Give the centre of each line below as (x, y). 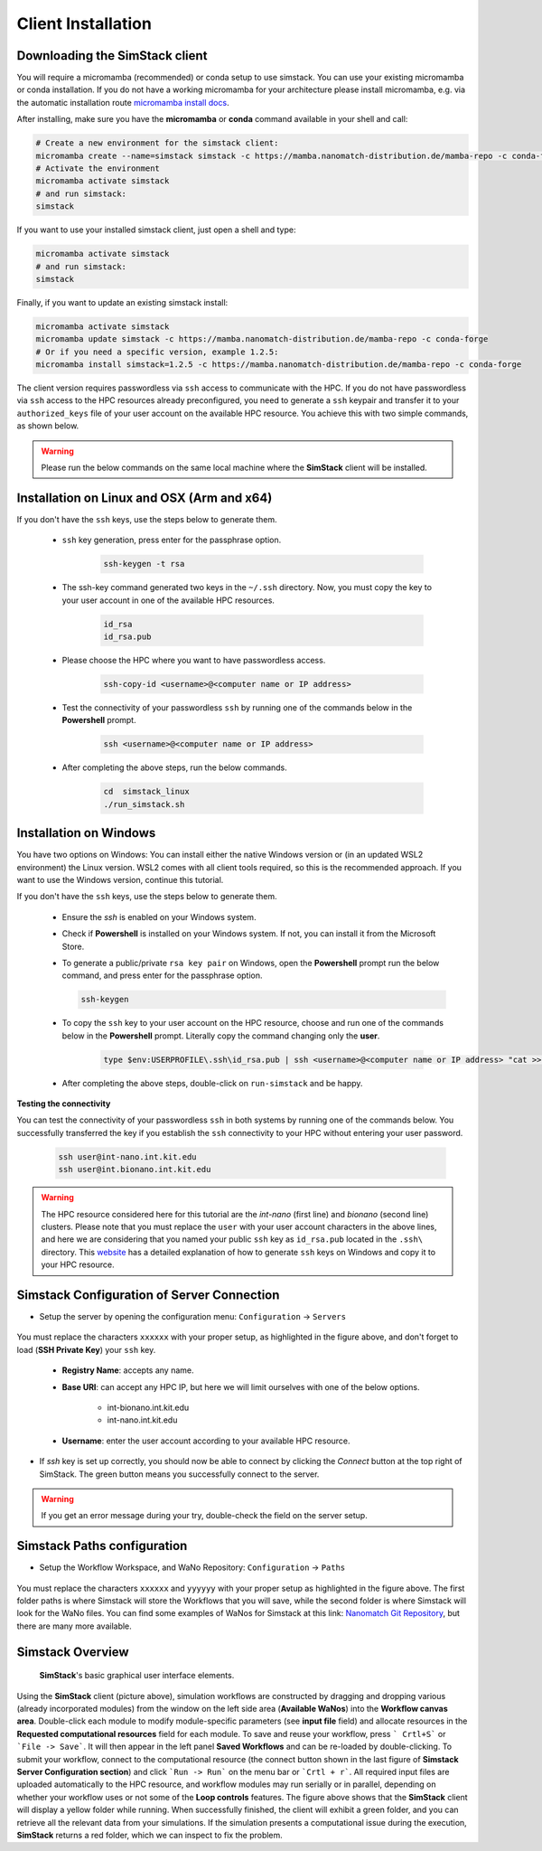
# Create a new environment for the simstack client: (157, 143)
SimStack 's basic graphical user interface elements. (137, 1676)
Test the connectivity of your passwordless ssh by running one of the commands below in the (237, 707)
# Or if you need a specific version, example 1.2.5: (157, 352)
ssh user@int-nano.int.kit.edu (128, 1156)
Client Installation (84, 23)
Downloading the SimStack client (112, 56)
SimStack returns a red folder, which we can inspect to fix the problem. (150, 1835)
